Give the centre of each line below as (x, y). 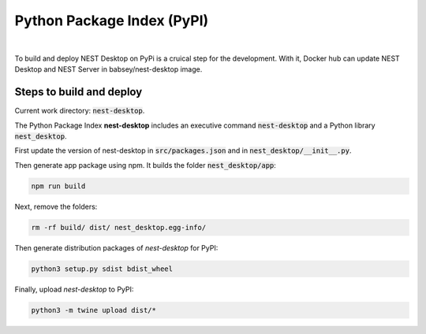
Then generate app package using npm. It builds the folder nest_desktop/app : (145, 165)
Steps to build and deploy (78, 92)
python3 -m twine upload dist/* (94, 310)
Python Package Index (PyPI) (112, 20)
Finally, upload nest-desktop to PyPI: (74, 289)
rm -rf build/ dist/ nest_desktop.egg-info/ (119, 227)
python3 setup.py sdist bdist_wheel (102, 269)
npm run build (58, 186)
